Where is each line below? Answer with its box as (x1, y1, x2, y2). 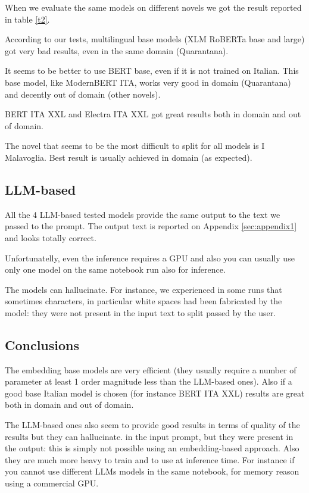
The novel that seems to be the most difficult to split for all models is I (5, 139, 265, 152)
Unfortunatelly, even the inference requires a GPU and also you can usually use (5, 251, 295, 264)
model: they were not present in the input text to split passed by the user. (5, 306, 276, 319)
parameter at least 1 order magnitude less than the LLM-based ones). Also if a (5, 375, 292, 388)
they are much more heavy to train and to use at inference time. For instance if (5, 453, 295, 466)
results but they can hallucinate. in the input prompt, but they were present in (5, 430, 294, 442)
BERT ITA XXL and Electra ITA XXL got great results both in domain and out (5, 108, 301, 120)
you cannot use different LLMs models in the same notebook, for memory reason (5, 465, 299, 478)
